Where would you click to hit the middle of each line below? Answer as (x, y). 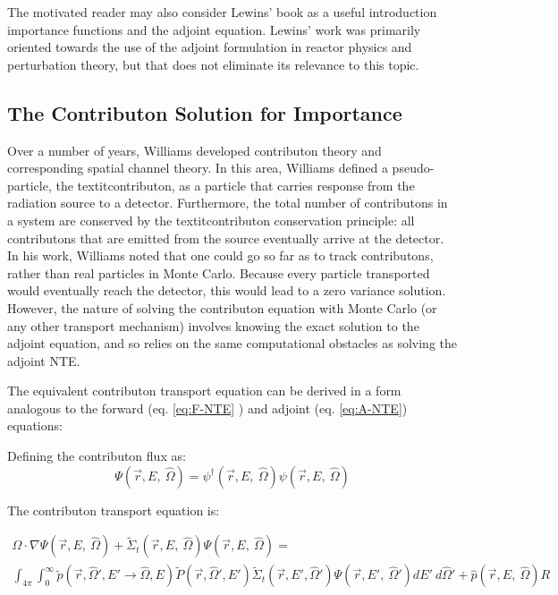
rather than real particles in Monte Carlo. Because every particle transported (219, 272)
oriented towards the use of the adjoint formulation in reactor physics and (210, 47)
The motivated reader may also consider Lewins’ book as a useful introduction (222, 12)
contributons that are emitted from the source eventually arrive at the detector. (226, 238)
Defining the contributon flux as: (97, 456)
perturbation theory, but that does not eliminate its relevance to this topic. (213, 64)
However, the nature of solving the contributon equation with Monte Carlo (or (222, 307)
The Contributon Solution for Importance (205, 112)
